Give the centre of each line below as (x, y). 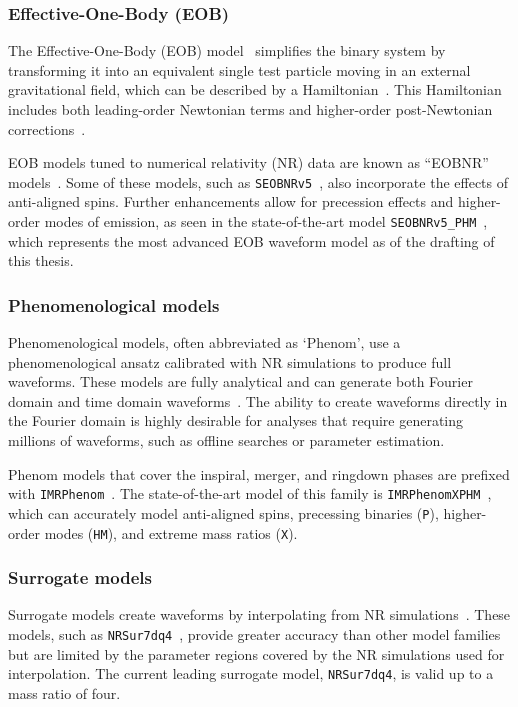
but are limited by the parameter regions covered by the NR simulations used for (256, 653)
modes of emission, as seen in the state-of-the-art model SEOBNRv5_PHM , (266, 221)
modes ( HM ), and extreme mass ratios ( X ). (171, 532)
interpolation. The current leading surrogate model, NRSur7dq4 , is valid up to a (251, 673)
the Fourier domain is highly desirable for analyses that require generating (236, 420)
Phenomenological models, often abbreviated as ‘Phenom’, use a (204, 342)
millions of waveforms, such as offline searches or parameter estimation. (226, 440)
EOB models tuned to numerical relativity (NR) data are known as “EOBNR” (248, 162)
